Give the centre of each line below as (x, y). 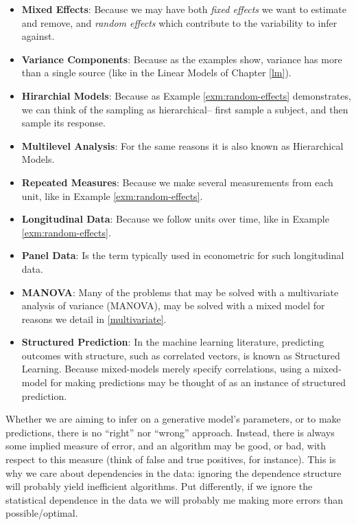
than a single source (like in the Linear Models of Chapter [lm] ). (156, 72)
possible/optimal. (42, 513)
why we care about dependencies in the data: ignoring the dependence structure (174, 472)
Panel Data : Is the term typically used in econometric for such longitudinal (183, 255)
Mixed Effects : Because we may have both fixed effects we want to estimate (184, 9)
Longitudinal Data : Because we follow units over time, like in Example (175, 219)
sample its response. (63, 123)
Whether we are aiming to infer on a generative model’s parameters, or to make (173, 419)
